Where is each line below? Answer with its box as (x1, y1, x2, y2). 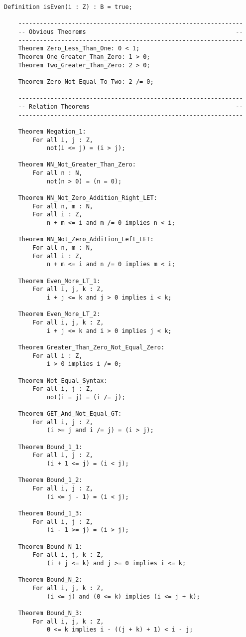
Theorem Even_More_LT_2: (18, 311, 101, 318)
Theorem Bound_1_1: (18, 443, 83, 451)
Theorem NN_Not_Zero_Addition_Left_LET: (18, 236, 154, 243)
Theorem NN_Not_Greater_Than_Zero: (18, 161, 136, 168)
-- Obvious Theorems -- (18, 28, 243, 35)
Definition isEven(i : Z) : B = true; (4, 3, 132, 10)
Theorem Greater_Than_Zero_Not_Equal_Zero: (18, 343, 165, 351)
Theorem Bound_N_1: (18, 543, 83, 550)
